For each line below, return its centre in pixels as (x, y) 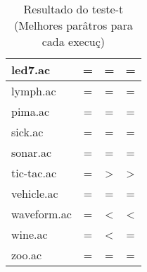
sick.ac (27, 132)
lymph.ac (34, 91)
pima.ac (31, 111)
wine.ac (30, 234)
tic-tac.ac (34, 173)
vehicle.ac (35, 193)
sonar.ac (32, 152)
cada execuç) (73, 41)
